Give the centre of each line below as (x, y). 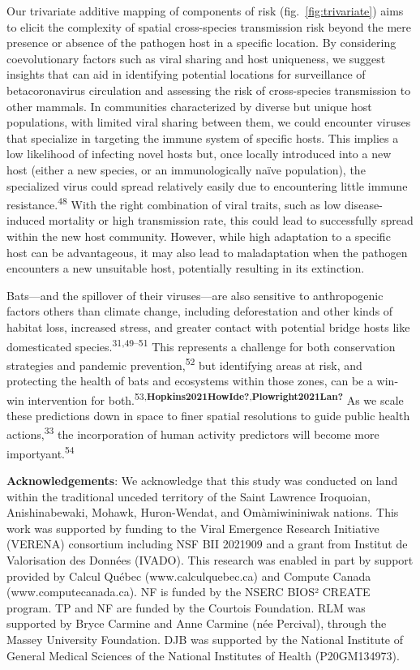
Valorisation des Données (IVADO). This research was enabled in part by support (210, 559)
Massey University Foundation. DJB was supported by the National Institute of (205, 639)
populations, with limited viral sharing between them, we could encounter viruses (209, 122)
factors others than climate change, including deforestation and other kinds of (200, 311)
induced (26, 220)
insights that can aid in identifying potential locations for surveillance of (186, 74)
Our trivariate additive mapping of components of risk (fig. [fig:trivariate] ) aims (205, 11)
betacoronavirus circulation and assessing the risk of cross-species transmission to (209, 90)
